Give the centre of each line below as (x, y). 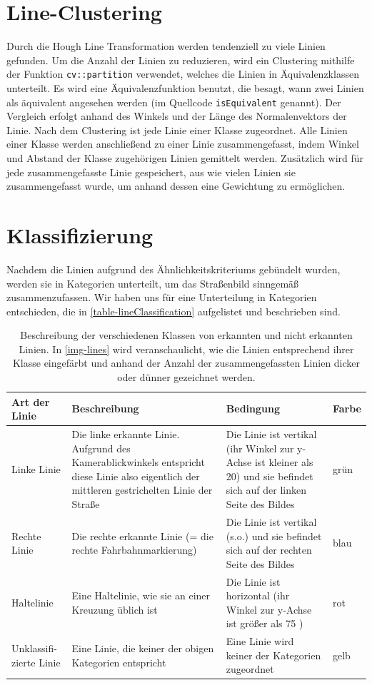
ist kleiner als (284, 462)
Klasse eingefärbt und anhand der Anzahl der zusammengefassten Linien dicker (186, 363)
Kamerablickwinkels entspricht (138, 462)
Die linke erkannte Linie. (126, 434)
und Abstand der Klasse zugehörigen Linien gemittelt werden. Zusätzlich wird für (185, 158)
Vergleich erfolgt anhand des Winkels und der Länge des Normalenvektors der (177, 116)
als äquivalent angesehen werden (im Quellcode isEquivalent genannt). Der (174, 102)
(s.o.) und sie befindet (274, 536)
